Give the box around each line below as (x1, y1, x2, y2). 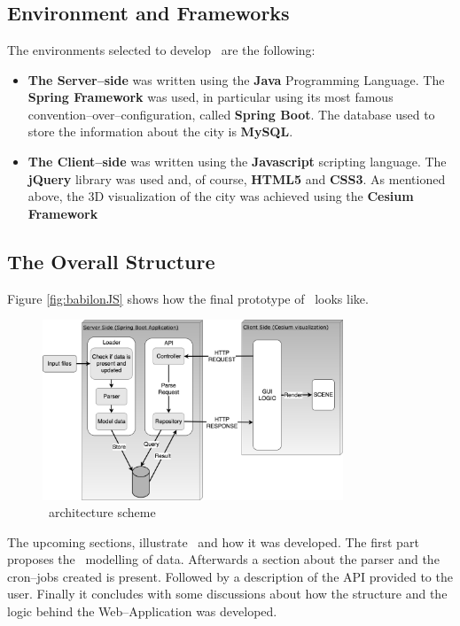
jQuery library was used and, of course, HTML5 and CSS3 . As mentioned (27, 169, 446, 188)
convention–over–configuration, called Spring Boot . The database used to (27, 104, 435, 123)
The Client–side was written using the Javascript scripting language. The (27, 151, 447, 170)
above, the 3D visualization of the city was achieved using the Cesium (27, 187, 414, 205)
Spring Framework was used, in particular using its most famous (27, 88, 394, 106)
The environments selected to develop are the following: (7, 41, 316, 58)
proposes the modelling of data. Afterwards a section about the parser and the (7, 550, 440, 568)
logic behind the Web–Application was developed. (7, 602, 277, 621)
